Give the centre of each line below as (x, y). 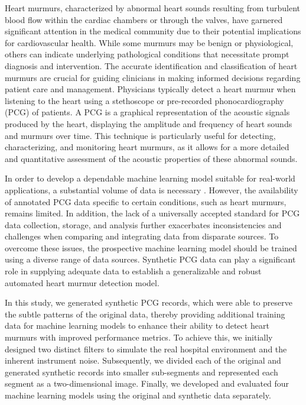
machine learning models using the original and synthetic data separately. (138, 395)
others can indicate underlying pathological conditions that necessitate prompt (147, 54)
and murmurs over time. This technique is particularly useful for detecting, (140, 135)
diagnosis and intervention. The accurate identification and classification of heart (151, 65)
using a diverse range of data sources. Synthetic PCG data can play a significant (150, 259)
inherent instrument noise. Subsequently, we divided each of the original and (143, 360)
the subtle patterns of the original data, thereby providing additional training (145, 314)
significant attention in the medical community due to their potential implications (153, 31)
